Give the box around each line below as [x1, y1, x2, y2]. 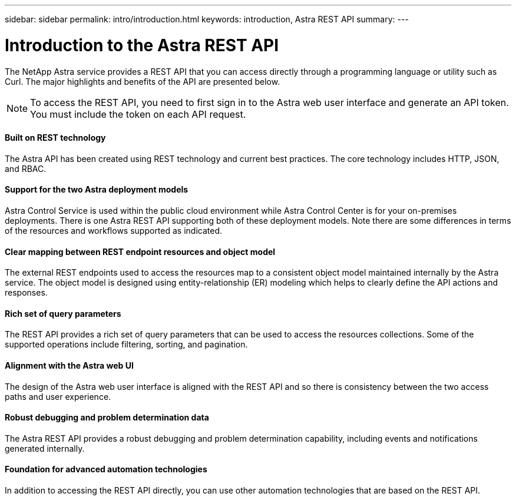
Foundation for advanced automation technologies [5, 464, 207, 475]
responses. [5, 287, 48, 298]
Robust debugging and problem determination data [5, 412, 209, 423]
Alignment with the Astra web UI [5, 360, 134, 370]
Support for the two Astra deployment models [5, 184, 188, 195]
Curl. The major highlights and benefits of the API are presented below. [5, 76, 280, 87]
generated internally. [5, 443, 85, 453]
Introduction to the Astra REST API [5, 35, 279, 55]
